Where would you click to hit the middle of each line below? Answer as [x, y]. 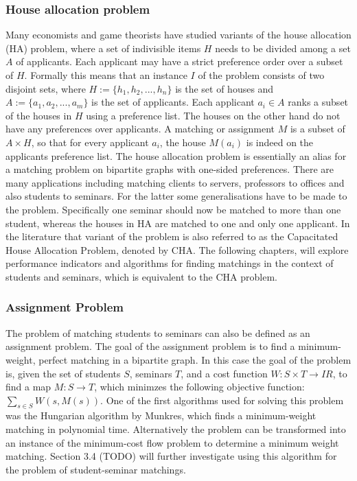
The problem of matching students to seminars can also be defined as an [158, 332]
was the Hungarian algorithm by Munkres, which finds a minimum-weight [161, 415]
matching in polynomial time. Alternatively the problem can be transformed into [176, 429]
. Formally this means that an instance [106, 75]
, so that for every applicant [90, 142]
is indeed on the [280, 142]
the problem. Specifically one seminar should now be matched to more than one [173, 209]
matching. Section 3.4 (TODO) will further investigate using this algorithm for [171, 456]
